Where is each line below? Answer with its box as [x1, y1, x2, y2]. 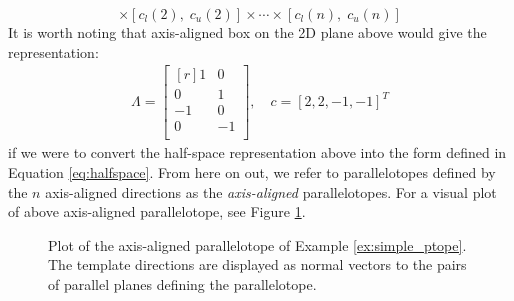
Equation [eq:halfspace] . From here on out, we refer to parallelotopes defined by [8, 161, 496, 182]
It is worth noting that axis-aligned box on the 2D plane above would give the [8, 22, 487, 42]
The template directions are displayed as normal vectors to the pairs [48, 254, 467, 275]
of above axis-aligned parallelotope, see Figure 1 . [8, 201, 306, 222]
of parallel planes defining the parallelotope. [48, 273, 317, 294]
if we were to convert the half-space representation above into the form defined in [8, 142, 507, 163]
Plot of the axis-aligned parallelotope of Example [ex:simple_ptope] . [48, 234, 467, 255]
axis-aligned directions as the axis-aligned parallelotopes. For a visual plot [45, 181, 497, 202]
